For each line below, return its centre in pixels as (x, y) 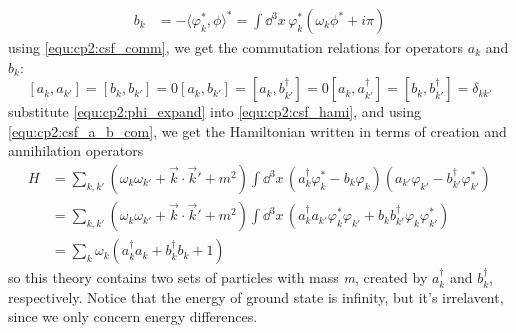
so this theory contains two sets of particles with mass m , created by (218, 277)
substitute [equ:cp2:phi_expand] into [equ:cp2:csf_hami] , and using (215, 111)
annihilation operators (76, 150)
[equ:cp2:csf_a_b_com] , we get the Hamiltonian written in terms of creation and (257, 130)
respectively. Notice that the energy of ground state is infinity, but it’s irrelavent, (256, 296)
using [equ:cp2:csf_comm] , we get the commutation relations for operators (236, 47)
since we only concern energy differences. (133, 316)
